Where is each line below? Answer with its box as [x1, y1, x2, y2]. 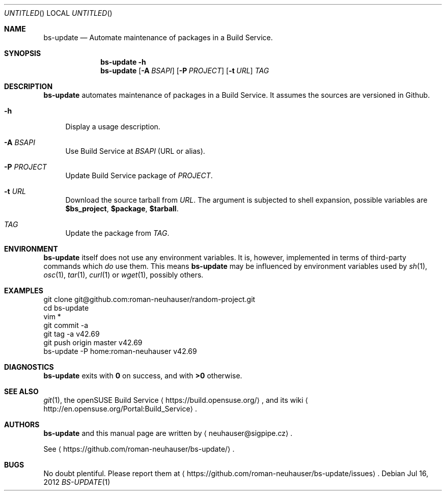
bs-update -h [100, 58, 146, 66]
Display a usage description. [65, 122, 160, 131]
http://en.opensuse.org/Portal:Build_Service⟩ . [43, 404, 198, 413]
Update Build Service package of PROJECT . [65, 171, 213, 180]
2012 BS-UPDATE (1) [43, 478, 110, 486]
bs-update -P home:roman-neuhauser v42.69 [43, 347, 197, 355]
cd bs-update [43, 304, 89, 312]
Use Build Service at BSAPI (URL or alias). [65, 147, 205, 155]
